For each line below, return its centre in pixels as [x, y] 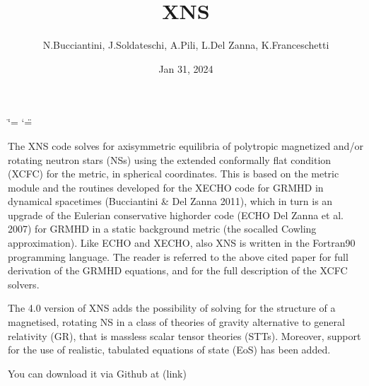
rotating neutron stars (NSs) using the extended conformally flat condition [170, 159]
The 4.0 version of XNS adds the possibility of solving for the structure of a [172, 308]
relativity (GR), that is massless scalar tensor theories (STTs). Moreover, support [184, 335]
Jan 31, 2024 [186, 68]
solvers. [24, 284]
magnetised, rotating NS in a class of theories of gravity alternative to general [176, 322]
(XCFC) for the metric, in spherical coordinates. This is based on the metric [174, 174]
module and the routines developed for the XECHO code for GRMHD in [166, 187]
